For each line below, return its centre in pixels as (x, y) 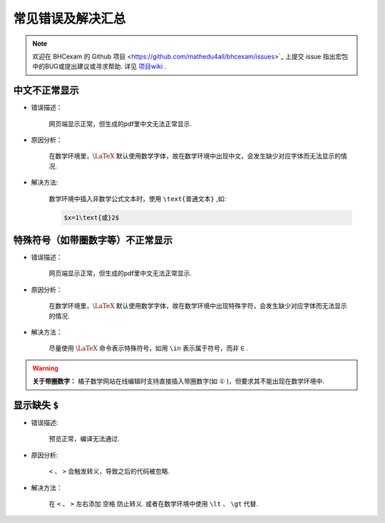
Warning (45, 368)
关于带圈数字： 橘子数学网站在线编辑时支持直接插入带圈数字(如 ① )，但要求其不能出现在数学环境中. (178, 381)
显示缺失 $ (36, 405)
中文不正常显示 (46, 90)
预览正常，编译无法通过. (84, 439)
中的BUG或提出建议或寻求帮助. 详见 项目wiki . (99, 66)
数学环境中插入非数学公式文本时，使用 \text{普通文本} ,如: (137, 198)
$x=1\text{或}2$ (92, 217)
